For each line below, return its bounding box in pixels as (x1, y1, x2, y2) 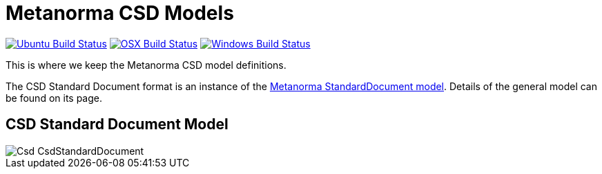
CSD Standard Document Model (6, 116, 229, 133)
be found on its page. (6, 91, 103, 104)
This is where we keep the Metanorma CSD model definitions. (6, 58, 287, 71)
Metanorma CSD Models (6, 1, 234, 25)
